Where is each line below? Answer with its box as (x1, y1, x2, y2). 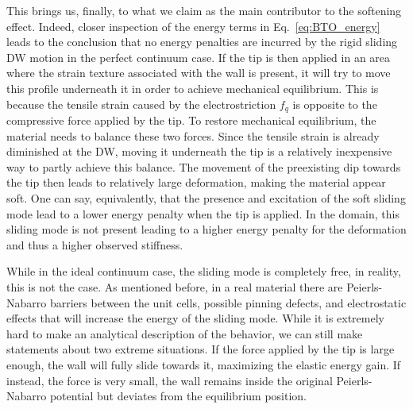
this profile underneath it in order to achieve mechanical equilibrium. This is (6, 79, 379, 96)
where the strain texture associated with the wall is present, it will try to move (6, 64, 391, 81)
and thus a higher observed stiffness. (6, 236, 183, 253)
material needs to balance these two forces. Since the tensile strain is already (6, 127, 380, 144)
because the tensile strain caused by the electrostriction (6, 95, 276, 112)
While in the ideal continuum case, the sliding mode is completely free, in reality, (6, 263, 401, 280)
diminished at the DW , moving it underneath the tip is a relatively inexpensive (6, 143, 392, 160)
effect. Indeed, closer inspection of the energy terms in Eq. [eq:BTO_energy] (6, 17, 380, 34)
